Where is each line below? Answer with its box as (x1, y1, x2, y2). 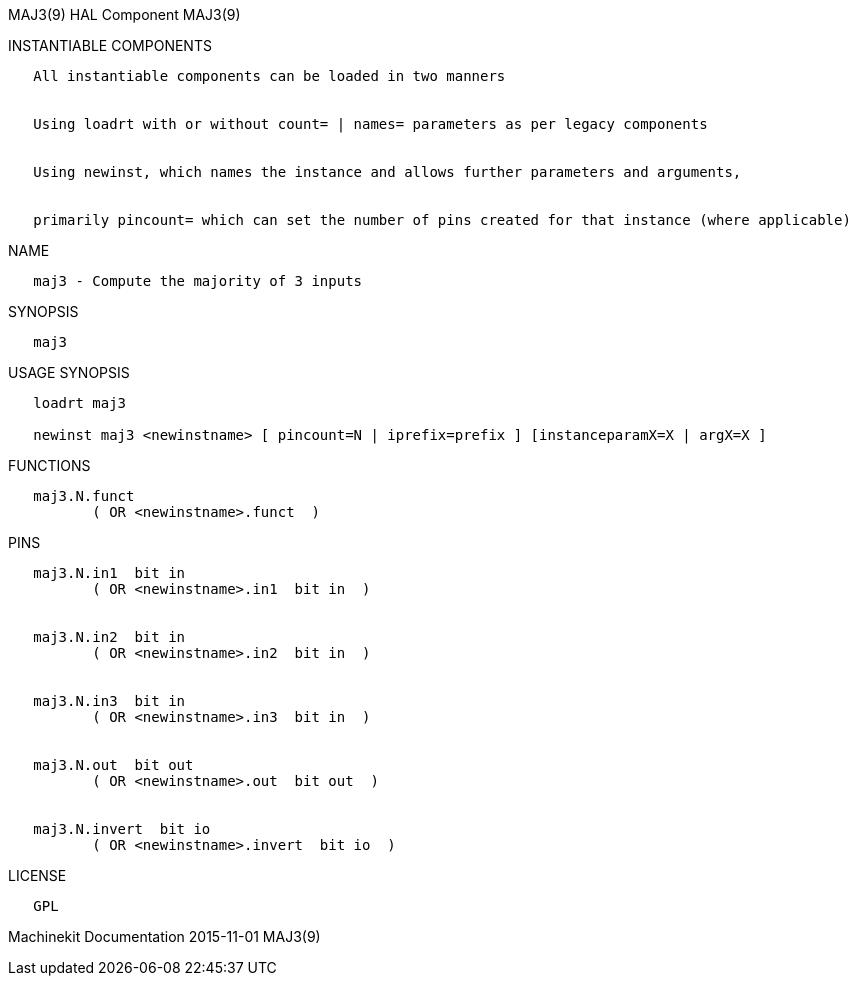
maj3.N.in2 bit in (33, 629, 186, 645)
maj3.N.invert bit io (33, 821, 211, 837)
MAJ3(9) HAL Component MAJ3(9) (8, 6, 241, 23)
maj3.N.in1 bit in (33, 565, 186, 581)
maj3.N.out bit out (33, 757, 194, 773)
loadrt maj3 (33, 395, 127, 411)
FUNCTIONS (8, 457, 91, 474)
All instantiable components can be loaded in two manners (33, 68, 506, 84)
